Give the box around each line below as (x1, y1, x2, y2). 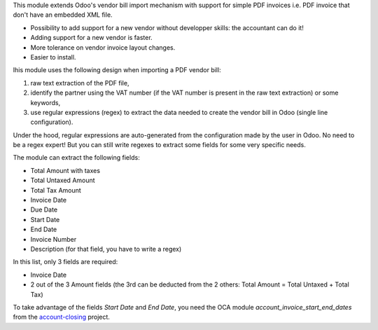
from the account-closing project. (13, 312, 110, 322)
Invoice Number (30, 235, 77, 243)
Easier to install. (30, 53, 76, 61)
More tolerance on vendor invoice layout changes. (30, 43, 176, 52)
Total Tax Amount (30, 186, 82, 194)
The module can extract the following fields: (13, 153, 140, 162)
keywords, (30, 98, 61, 106)
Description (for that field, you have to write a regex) (30, 245, 182, 253)
